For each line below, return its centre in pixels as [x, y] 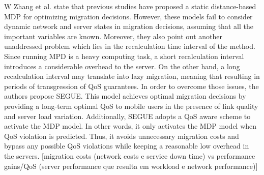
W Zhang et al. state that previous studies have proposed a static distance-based [130, 6]
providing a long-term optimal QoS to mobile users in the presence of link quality [131, 106]
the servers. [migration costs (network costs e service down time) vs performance [130, 155]
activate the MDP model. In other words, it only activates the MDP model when [130, 126]
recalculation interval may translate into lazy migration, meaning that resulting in [132, 76]
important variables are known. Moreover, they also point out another [113, 36]
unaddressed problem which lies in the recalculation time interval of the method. [130, 46]
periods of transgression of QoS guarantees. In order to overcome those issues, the [131, 86]
